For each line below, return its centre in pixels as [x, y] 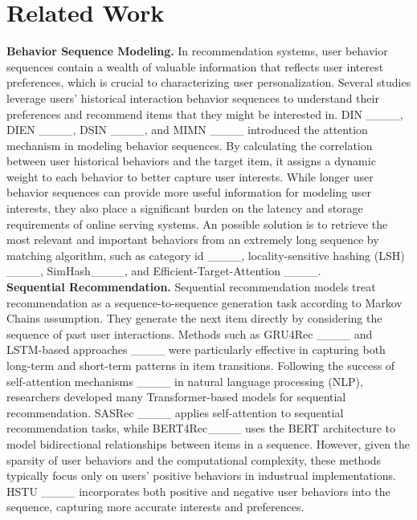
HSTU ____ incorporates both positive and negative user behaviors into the [198, 491]
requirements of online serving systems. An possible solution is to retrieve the [197, 223]
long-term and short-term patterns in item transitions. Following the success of [201, 365]
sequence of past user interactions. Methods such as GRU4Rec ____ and [190, 333]
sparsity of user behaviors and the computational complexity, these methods [194, 459]
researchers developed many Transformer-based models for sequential [176, 397]
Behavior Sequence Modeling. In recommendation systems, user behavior [197, 51]
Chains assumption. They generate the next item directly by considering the [194, 318]
